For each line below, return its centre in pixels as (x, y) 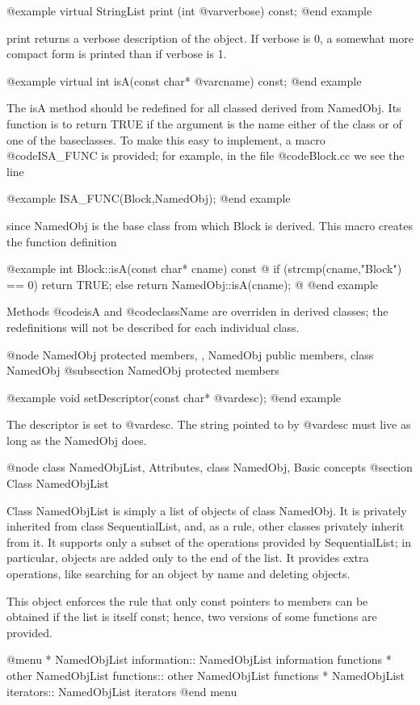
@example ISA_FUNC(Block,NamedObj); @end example (149, 198)
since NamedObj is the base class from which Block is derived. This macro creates (210, 225)
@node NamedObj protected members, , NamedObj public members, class (190, 354)
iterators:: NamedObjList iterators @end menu (122, 691)
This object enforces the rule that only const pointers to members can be (187, 600)
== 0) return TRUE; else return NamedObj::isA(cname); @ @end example (192, 284)
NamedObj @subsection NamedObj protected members (143, 370)
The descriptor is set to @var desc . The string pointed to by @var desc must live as (209, 424)
